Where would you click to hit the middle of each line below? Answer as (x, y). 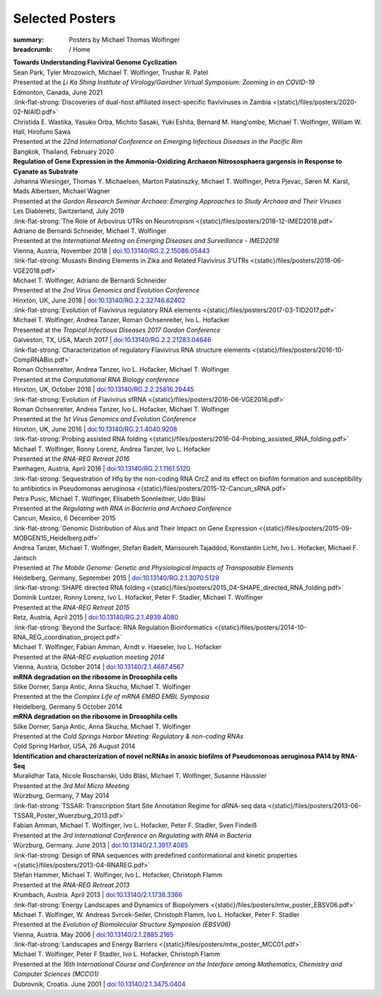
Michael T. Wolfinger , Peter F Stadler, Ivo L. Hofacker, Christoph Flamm (117, 954)
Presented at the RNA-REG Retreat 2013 (71, 884)
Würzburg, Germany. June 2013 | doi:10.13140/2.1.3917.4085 (101, 845)
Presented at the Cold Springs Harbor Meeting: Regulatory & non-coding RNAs (128, 736)
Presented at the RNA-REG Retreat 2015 (71, 607)
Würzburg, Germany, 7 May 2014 (61, 796)
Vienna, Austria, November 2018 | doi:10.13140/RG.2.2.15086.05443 (111, 251)
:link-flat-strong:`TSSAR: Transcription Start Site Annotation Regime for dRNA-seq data (140, 805)
